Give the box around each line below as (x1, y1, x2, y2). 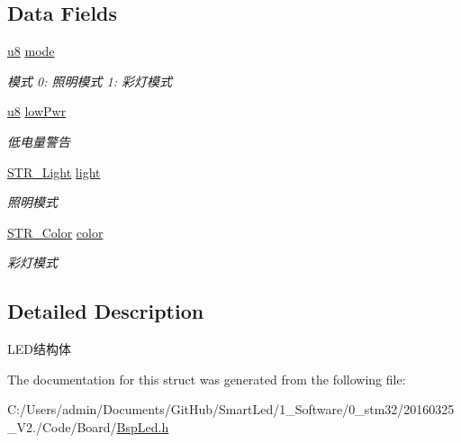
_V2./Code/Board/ (7, 417, 117, 436)
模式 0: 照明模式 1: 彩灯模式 (7, 71, 172, 90)
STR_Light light (7, 162, 101, 181)
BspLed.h (116, 417, 169, 436)
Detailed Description (7, 297, 204, 325)
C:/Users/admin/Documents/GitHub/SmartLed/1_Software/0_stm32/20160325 (7, 400, 455, 419)
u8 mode (7, 41, 55, 60)
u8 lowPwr (7, 102, 67, 121)
